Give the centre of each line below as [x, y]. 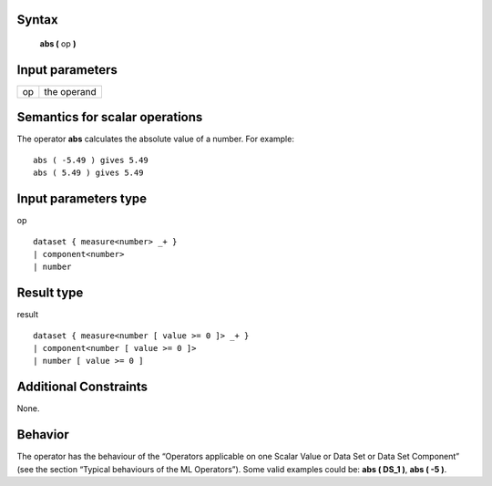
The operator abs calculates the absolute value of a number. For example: [156, 139]
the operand [71, 91]
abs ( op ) [58, 44]
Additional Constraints [82, 387]
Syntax [37, 20]
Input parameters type [82, 199]
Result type [50, 293]
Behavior [43, 434]
